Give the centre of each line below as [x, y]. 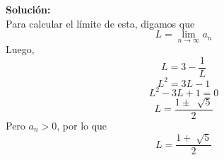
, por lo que [82, 125]
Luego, [20, 49]
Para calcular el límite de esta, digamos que [100, 23]
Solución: [28, 9]
